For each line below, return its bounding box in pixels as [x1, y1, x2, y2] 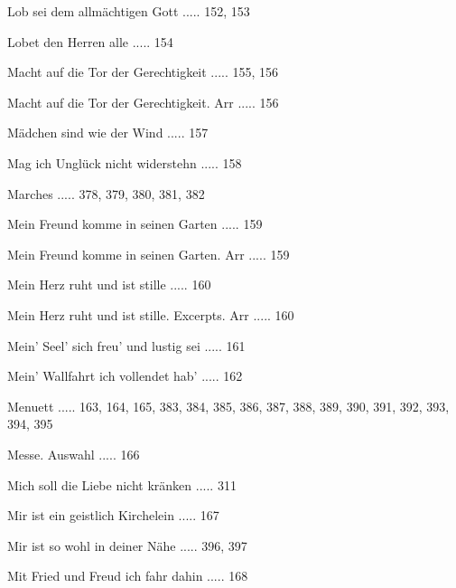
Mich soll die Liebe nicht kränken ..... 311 [7, 475, 237, 494]
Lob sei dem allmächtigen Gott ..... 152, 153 [7, 2, 250, 20]
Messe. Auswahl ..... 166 [7, 444, 140, 463]
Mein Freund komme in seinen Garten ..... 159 [7, 214, 263, 233]
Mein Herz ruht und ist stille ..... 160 [7, 275, 211, 294]
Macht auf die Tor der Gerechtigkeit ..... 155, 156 [7, 62, 279, 81]
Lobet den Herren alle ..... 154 [7, 32, 173, 51]
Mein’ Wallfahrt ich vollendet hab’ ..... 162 [7, 366, 243, 385]
